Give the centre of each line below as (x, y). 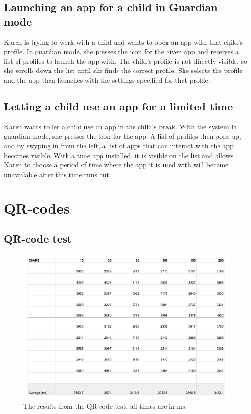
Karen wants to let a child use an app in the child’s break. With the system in (120, 126)
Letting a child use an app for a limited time (118, 106)
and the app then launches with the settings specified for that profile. (107, 80)
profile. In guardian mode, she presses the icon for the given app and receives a (121, 51)
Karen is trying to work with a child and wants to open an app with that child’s (123, 42)
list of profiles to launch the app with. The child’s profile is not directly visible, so (126, 61)
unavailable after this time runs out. (58, 174)
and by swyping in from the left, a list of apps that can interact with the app (119, 145)
